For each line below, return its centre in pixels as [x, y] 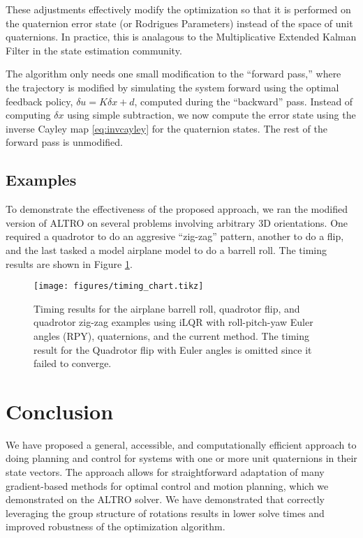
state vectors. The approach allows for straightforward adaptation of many [165, 472]
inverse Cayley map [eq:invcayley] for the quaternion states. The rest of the [166, 128]
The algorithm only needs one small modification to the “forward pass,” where [173, 74]
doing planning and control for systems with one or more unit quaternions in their [181, 458]
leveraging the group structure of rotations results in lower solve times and [165, 513]
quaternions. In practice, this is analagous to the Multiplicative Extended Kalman [181, 37]
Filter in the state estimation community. [94, 50]
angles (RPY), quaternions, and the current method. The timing [172, 335]
